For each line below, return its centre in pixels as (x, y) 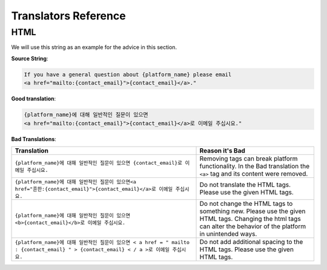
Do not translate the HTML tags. (245, 185)
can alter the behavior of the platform (253, 226)
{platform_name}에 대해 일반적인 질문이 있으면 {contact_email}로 (99, 163)
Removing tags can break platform (249, 159)
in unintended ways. (228, 234)
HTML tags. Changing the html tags (250, 219)
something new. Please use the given (253, 211)
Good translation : (34, 99)
